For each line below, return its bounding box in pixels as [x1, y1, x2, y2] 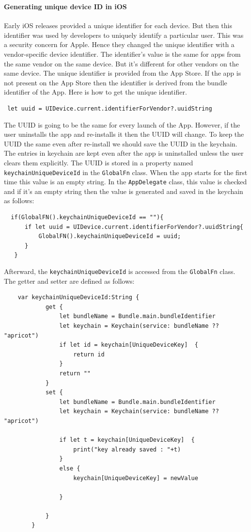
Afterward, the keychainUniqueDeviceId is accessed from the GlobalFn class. [4, 266, 235, 276]
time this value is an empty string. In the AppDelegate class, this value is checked [4, 177, 247, 187]
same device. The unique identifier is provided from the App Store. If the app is [4, 68, 241, 78]
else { [59, 465, 80, 472]
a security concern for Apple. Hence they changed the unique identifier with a [4, 39, 235, 49]
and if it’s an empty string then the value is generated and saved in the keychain [4, 186, 243, 196]
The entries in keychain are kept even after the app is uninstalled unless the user [4, 148, 244, 158]
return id [73, 351, 105, 358]
